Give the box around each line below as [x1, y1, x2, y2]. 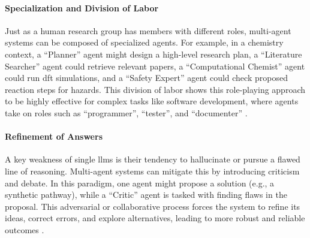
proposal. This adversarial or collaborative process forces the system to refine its [5, 200, 300, 212]
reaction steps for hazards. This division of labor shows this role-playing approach [5, 83, 305, 95]
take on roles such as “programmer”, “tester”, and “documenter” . [5, 106, 248, 119]
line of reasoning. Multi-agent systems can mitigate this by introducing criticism [5, 164, 300, 177]
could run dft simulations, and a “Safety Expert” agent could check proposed [5, 71, 288, 84]
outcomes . [5, 223, 44, 236]
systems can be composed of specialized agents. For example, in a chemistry [5, 36, 284, 49]
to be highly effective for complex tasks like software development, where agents [5, 95, 299, 107]
